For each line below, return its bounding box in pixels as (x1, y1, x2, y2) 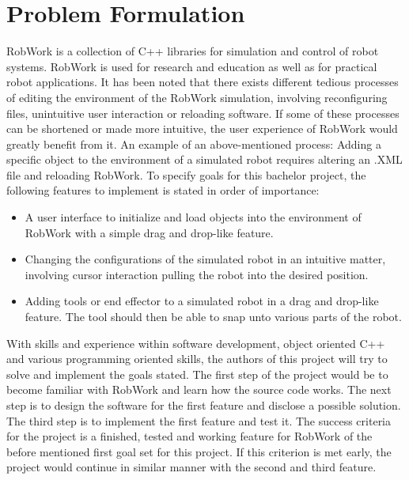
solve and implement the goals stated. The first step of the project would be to (6, 365, 388, 382)
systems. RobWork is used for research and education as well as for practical (6, 58, 377, 74)
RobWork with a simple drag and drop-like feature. (25, 224, 274, 240)
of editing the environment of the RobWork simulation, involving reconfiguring (6, 89, 388, 105)
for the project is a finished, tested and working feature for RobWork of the (6, 428, 373, 444)
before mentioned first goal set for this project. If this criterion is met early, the (6, 443, 392, 459)
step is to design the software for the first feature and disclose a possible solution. (6, 397, 401, 413)
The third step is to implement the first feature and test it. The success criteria (6, 412, 392, 429)
